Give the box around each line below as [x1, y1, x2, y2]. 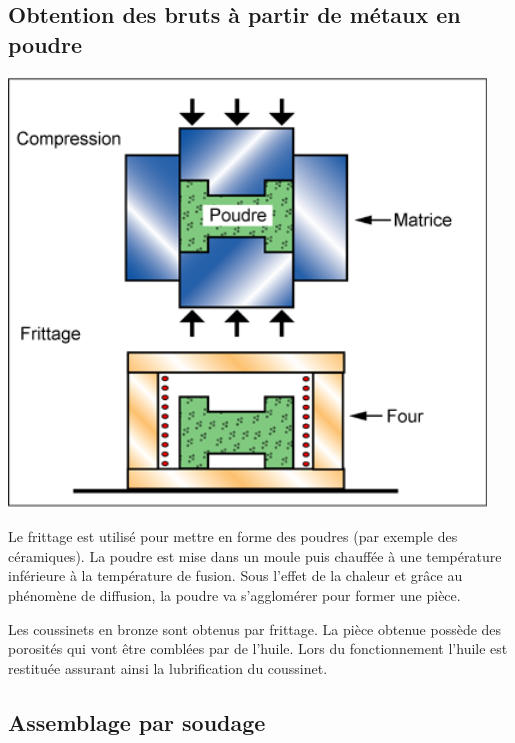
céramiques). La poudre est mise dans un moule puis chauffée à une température [8, 545, 502, 566]
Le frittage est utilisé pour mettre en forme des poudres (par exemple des [8, 526, 458, 547]
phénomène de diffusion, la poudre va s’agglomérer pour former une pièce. [8, 585, 461, 606]
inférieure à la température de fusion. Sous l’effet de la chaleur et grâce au [8, 565, 463, 586]
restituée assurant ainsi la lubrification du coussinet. [8, 657, 328, 678]
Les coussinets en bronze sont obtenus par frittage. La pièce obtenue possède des [8, 618, 502, 639]
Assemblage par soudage [8, 706, 266, 737]
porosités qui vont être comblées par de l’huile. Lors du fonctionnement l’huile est [8, 638, 508, 659]
